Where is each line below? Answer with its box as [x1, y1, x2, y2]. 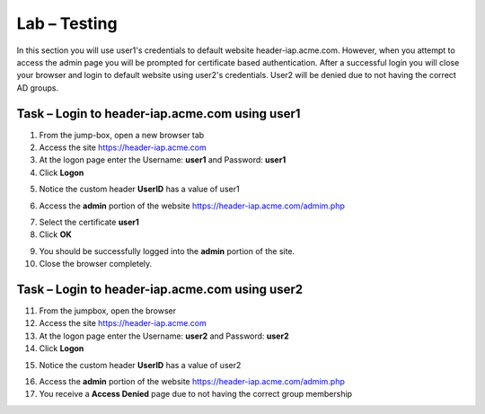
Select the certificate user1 [39, 216, 139, 227]
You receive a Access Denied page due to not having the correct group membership [39, 389, 353, 400]
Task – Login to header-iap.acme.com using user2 [16, 281, 304, 296]
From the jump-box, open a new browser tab [39, 129, 205, 140]
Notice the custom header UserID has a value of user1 [39, 184, 240, 195]
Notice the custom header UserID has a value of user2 [39, 359, 242, 370]
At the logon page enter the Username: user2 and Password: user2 [39, 330, 289, 341]
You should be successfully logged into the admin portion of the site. [39, 245, 295, 256]
